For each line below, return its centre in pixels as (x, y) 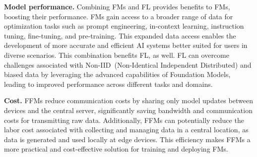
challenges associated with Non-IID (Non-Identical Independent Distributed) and (128, 64)
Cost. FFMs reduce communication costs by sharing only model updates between (128, 100)
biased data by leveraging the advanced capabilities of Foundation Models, (117, 74)
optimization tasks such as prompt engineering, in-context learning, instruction (124, 26)
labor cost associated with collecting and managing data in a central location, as (126, 130)
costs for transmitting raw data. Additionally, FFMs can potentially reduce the (124, 120)
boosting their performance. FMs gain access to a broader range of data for (119, 16)
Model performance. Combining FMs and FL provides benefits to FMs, (117, 6)
